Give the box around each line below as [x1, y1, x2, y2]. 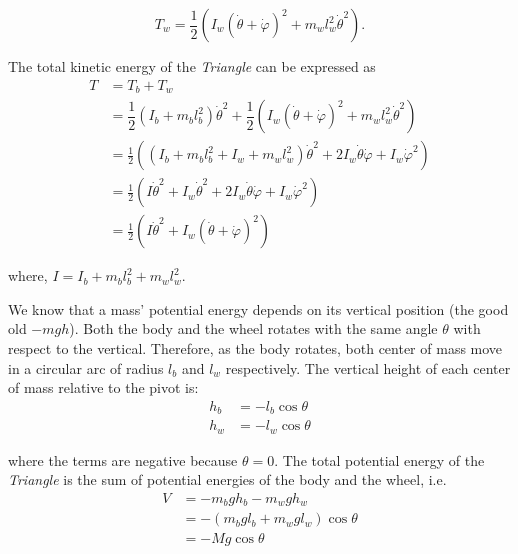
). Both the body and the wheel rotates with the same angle [69, 318, 438, 339]
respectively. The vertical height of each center [225, 357, 511, 378]
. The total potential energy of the [274, 449, 485, 470]
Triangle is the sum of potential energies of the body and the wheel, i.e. [8, 469, 447, 490]
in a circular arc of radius [8, 357, 164, 378]
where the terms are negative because [8, 449, 238, 470]
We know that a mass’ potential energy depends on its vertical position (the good [8, 298, 509, 319]
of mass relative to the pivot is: [8, 377, 199, 398]
